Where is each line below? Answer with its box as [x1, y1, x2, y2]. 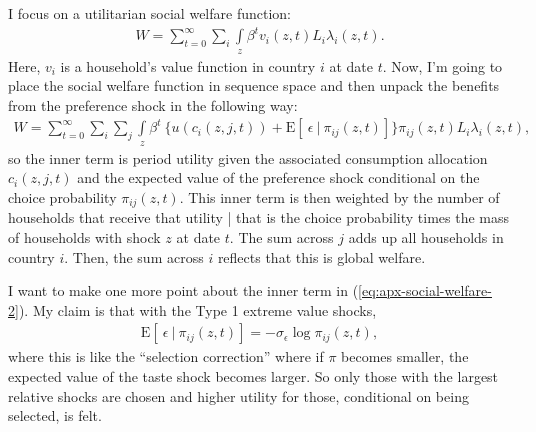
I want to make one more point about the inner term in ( [8, 280, 359, 301]
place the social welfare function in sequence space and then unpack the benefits [8, 75, 500, 96]
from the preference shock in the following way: [8, 94, 298, 115]
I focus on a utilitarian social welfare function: [8, 3, 291, 23]
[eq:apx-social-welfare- [358, 280, 492, 301]
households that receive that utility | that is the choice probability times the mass [8, 207, 510, 228]
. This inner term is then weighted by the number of [179, 186, 500, 207]
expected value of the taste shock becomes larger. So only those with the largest [8, 365, 499, 386]
